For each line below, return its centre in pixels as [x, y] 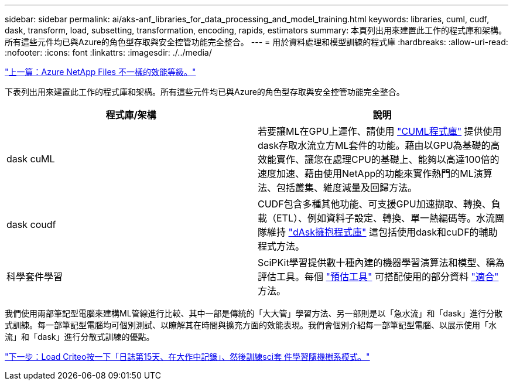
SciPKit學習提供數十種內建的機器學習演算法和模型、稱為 [381, 263]
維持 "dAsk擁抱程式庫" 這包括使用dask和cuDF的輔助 [382, 232]
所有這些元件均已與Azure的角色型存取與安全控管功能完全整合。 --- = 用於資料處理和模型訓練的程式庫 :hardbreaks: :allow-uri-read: [256, 42]
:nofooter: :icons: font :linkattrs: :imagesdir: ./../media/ [108, 52]
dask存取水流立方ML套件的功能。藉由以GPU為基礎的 [374, 145]
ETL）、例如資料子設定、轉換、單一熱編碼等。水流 [386, 218]
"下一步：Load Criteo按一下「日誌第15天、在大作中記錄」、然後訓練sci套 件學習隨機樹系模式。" [187, 357]
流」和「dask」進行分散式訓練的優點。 [80, 337]
